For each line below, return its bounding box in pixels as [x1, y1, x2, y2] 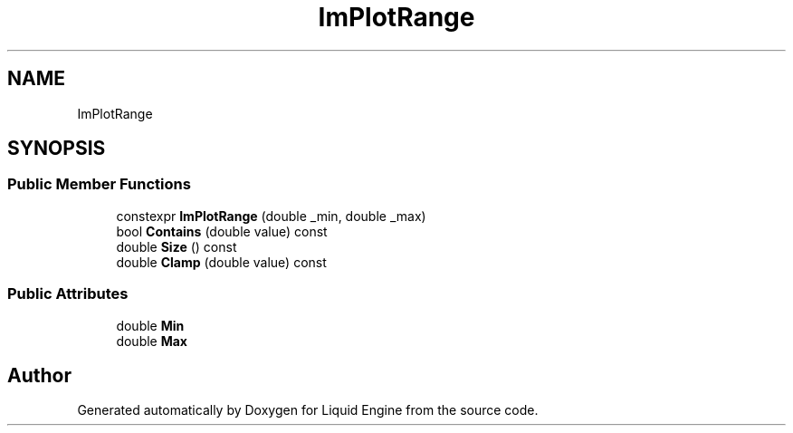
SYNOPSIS [7, 137, 106, 160]
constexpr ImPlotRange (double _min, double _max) [116, 207, 426, 224]
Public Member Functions [7, 175, 191, 194]
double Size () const [116, 238, 237, 255]
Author [7, 363, 72, 387]
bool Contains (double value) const [116, 223, 328, 239]
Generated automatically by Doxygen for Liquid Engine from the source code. [77, 402, 539, 419]
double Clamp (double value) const [116, 254, 327, 270]
